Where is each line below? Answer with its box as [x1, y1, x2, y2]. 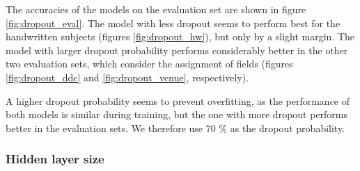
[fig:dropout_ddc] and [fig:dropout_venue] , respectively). [6, 70, 249, 84]
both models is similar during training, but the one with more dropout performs [6, 107, 348, 122]
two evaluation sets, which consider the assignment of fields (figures [6, 56, 293, 71]
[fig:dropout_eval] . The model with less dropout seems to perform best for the [6, 15, 341, 30]
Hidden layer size [6, 150, 104, 168]
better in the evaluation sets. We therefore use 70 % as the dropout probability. [6, 120, 345, 135]
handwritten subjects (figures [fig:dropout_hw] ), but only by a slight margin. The [6, 29, 355, 44]
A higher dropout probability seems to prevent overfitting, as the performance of [6, 93, 350, 108]
